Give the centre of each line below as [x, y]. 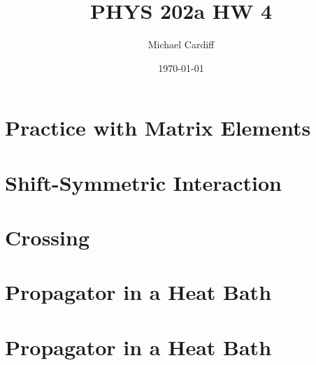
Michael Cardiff [181, 44]
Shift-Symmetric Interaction [143, 182]
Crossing [47, 237]
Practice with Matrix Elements [158, 128]
